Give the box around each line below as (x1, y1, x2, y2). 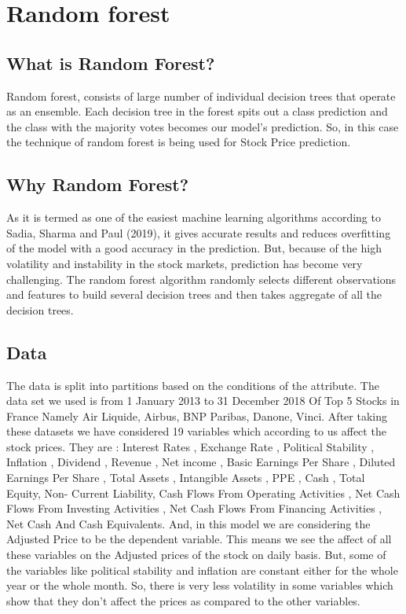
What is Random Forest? (6, 50, 215, 75)
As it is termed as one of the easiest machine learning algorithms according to (6, 209, 381, 226)
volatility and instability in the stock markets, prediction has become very (6, 255, 363, 271)
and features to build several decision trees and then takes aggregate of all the (6, 286, 382, 303)
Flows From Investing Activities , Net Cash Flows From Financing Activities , (6, 500, 382, 517)
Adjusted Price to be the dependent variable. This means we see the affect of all (6, 531, 392, 547)
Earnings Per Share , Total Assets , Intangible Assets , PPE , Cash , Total (6, 469, 365, 486)
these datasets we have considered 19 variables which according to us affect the (6, 423, 386, 439)
